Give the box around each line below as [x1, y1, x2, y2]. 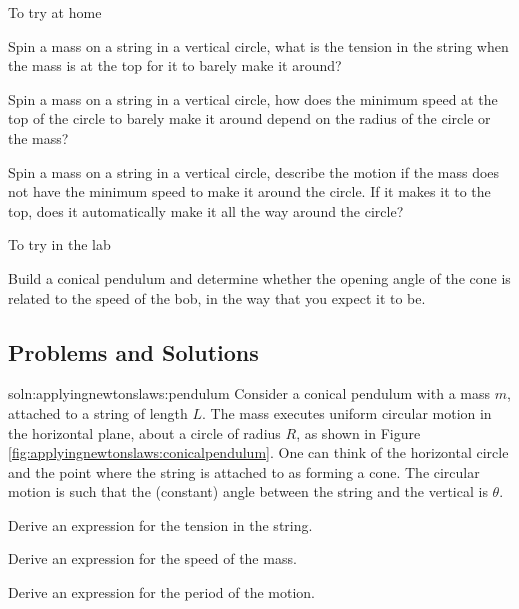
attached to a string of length [8, 402, 188, 423]
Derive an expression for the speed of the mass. [8, 548, 297, 569]
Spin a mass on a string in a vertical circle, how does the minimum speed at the [8, 88, 498, 109]
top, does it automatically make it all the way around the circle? [8, 200, 404, 221]
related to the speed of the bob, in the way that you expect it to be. [8, 287, 426, 308]
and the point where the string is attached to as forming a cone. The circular [8, 461, 480, 482]
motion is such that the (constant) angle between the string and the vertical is [8, 481, 488, 502]
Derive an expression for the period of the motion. [8, 582, 315, 603]
